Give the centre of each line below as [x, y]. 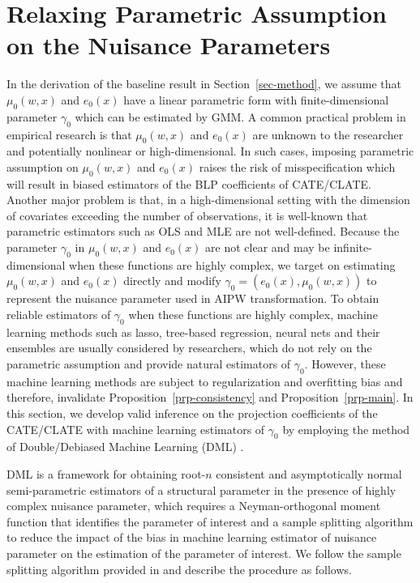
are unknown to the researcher [328, 134]
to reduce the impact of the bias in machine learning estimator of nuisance [192, 537]
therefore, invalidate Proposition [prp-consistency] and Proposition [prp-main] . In [210, 397]
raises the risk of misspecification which [297, 166]
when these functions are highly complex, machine [253, 315]
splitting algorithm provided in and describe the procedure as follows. [179, 569]
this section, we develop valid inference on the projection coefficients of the [192, 413]
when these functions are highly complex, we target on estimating [232, 264]
